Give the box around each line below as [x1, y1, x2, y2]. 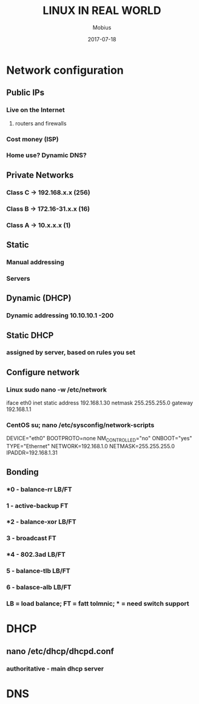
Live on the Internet [6, 106, 65, 114]
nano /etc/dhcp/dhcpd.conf [6, 646, 114, 656]
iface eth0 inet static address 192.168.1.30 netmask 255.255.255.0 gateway [6, 400, 193, 407]
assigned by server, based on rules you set [6, 348, 135, 357]
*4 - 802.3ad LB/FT [6, 551, 66, 559]
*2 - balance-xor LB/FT [6, 518, 77, 526]
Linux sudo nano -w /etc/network [6, 385, 107, 393]
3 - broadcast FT [6, 534, 56, 543]
